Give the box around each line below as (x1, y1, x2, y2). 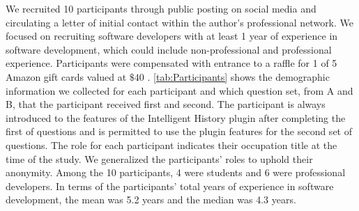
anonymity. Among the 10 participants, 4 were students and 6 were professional (6, 165, 346, 180)
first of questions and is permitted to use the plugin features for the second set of (6, 124, 352, 139)
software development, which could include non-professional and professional (6, 42, 332, 56)
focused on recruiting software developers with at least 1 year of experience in (6, 29, 338, 43)
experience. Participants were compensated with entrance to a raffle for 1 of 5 (6, 56, 337, 70)
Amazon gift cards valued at (6, 69, 127, 84)
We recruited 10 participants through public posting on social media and (6, 1, 316, 15)
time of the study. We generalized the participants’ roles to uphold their (6, 151, 313, 166)
